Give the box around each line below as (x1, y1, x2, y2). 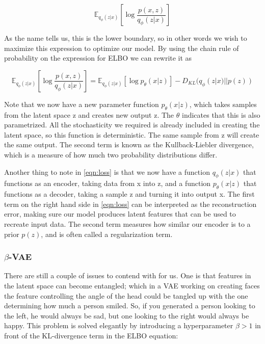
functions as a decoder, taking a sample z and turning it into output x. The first (4, 189, 255, 199)
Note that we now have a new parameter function (4, 98, 159, 109)
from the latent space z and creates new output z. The (4, 109, 174, 120)
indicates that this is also (181, 109, 260, 120)
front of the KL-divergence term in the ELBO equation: (4, 330, 178, 340)
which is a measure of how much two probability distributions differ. (4, 149, 218, 160)
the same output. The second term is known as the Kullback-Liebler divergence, (4, 139, 254, 150)
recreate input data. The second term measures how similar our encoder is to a (4, 218, 251, 229)
